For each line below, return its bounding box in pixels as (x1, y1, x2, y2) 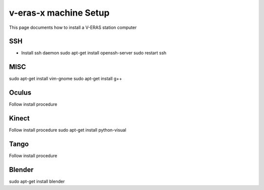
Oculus (9, 89, 32, 97)
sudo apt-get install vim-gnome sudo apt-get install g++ (9, 76, 122, 82)
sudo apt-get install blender (9, 178, 65, 184)
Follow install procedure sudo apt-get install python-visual (9, 127, 127, 133)
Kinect (9, 114, 30, 122)
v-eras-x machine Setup (9, 7, 110, 18)
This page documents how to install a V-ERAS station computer (9, 24, 137, 30)
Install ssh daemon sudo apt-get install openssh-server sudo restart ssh (21, 50, 167, 56)
